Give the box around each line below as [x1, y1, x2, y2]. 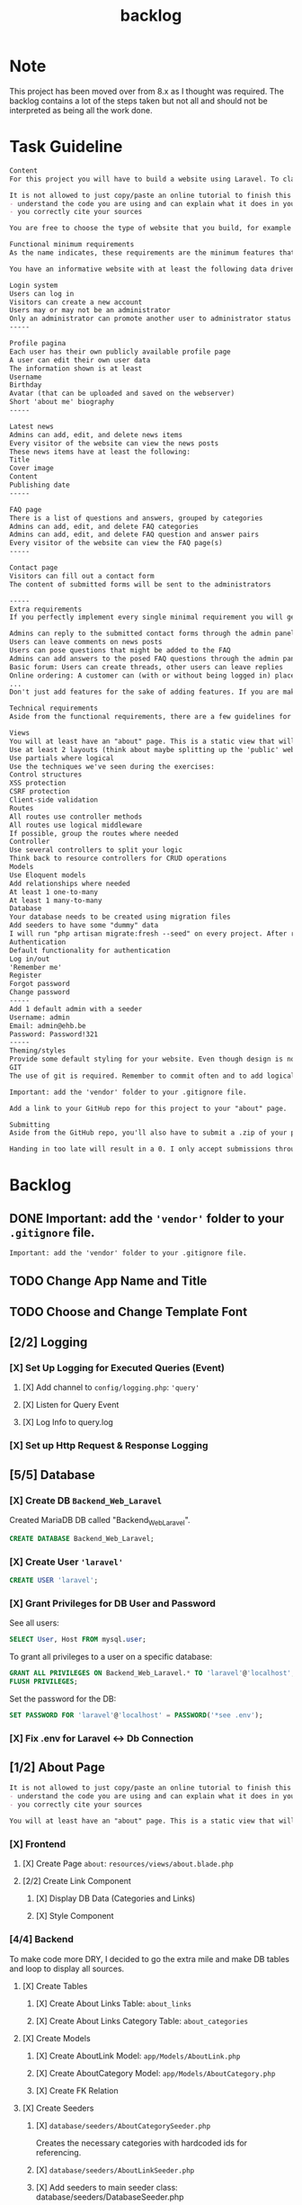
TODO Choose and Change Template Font [9, 1304, 248, 1319]
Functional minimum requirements [9, 240, 135, 249]
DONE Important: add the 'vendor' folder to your [9, 1211, 285, 1226]
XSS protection [9, 779, 67, 788]
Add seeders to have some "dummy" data [9, 921, 159, 930]
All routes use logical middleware [9, 820, 143, 829]
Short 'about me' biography [9, 398, 115, 407]
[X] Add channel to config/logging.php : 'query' [22, 1382, 200, 1393]
